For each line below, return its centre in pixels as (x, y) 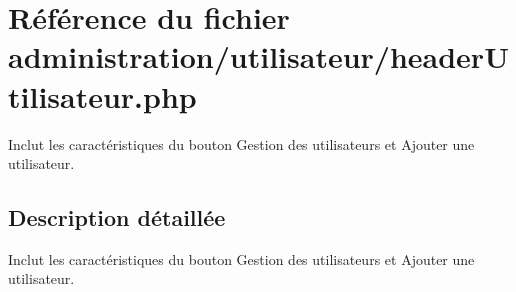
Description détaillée (117, 217)
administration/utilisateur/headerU (258, 56)
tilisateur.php (102, 95)
